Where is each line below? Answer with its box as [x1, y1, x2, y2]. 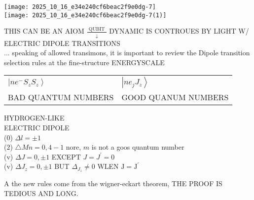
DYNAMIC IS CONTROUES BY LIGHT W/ [109, 26, 249, 36]
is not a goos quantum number [91, 142, 184, 152]
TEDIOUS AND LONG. [4, 188, 78, 198]
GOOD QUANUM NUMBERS [121, 91, 229, 103]
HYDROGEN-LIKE [4, 113, 65, 123]
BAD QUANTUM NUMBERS [8, 91, 114, 103]
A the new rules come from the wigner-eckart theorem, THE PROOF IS [4, 178, 222, 189]
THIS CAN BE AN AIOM [4, 26, 84, 36]
